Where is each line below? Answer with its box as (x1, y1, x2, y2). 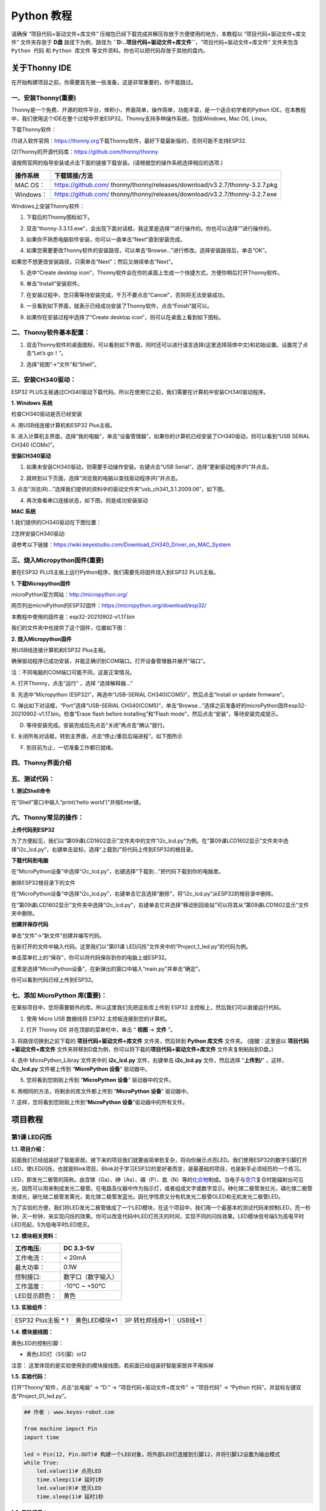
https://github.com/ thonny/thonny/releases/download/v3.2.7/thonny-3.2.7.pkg (54, 180, 278, 189)
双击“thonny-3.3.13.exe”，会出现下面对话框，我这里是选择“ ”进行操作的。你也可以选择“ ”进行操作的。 (26, 224, 275, 232)
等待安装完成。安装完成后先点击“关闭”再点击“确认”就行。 (26, 721, 168, 728)
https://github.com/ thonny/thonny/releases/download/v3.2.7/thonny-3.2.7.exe (54, 190, 277, 198)
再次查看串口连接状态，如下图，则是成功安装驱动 (26, 496, 148, 504)
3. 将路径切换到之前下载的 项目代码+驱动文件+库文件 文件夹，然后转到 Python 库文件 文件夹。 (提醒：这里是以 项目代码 (11, 1037, 309, 1044)
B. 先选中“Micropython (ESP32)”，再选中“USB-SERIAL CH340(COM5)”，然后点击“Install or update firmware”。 (11, 691, 288, 698)
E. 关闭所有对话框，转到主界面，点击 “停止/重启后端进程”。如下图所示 (11, 733, 183, 740)
